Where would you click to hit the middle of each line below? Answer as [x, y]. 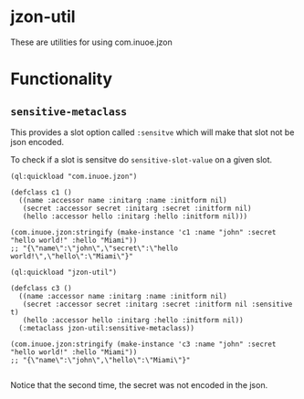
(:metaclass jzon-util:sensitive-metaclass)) [107, 328]
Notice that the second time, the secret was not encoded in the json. [139, 384]
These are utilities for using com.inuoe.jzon [91, 42]
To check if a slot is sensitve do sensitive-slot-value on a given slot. [142, 159]
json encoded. [37, 142]
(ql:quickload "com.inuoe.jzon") [74, 176]
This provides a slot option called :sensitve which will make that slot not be [152, 132]
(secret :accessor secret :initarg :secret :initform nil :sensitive [157, 304]
